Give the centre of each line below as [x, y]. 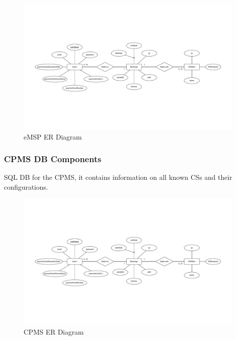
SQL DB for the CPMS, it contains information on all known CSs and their [118, 177]
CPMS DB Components [53, 158]
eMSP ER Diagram [53, 137]
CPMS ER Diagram [54, 331]
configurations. [26, 186]
